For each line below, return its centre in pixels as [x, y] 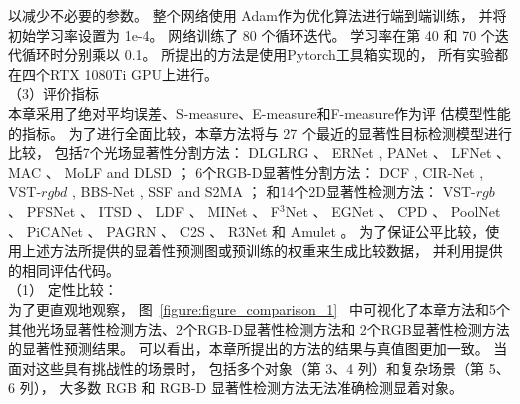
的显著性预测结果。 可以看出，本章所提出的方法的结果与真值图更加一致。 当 [258, 348]
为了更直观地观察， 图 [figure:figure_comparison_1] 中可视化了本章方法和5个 [259, 308]
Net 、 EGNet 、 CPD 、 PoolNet [393, 210]
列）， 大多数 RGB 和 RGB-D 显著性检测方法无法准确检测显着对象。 [241, 387]
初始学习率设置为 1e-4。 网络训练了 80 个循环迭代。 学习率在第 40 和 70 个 [251, 34]
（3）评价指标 [53, 93]
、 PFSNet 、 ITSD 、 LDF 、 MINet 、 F [144, 210]
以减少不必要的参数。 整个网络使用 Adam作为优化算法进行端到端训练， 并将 [257, 15]
